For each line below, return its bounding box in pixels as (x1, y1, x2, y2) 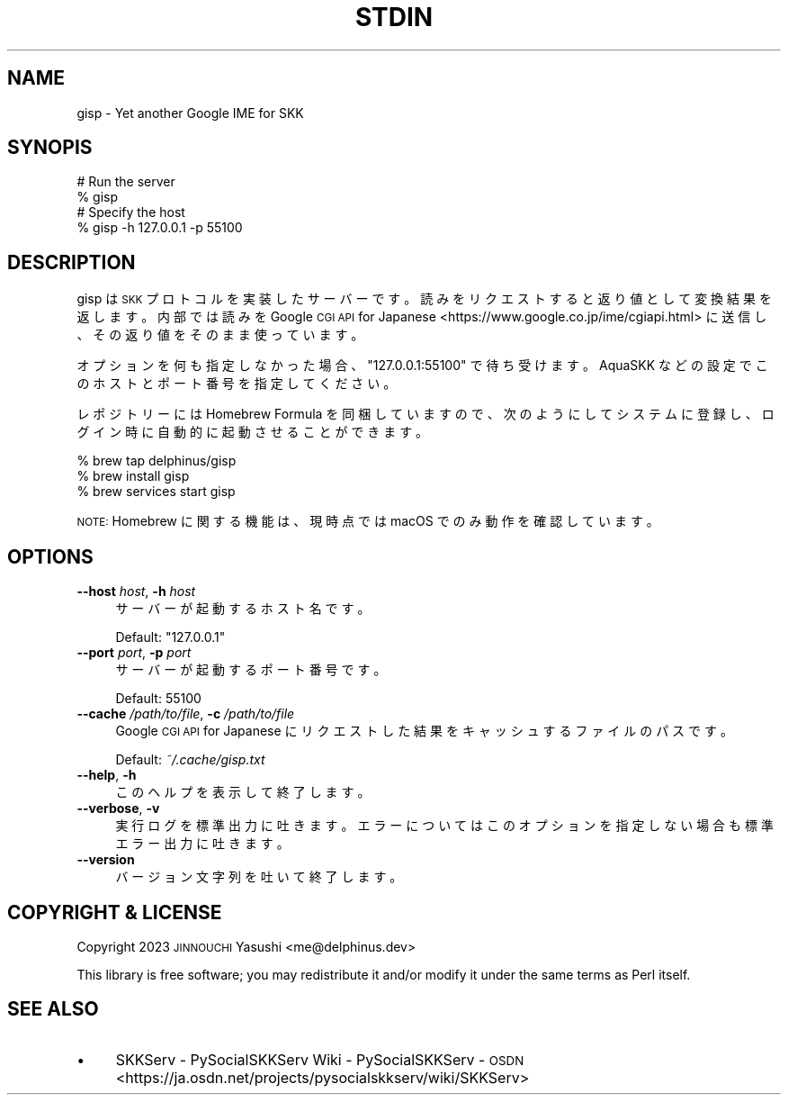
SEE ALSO (7, 998, 99, 1021)
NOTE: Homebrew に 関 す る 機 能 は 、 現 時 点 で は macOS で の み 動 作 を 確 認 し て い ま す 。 (76, 513, 659, 529)
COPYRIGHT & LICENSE (7, 900, 222, 924)
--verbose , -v (76, 800, 160, 817)
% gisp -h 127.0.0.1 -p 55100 (76, 220, 243, 236)
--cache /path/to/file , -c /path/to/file (76, 706, 295, 722)
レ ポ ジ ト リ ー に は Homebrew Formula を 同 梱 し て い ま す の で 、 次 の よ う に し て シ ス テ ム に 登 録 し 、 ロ (76, 406, 775, 422)
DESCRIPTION (7, 250, 136, 274)
